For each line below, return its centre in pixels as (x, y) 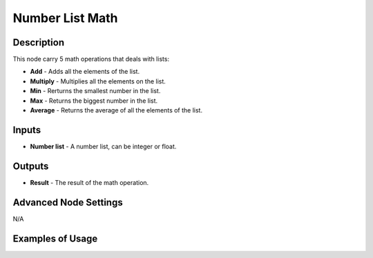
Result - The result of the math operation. (89, 182)
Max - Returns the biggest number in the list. (94, 101)
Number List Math (65, 18)
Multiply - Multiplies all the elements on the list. (98, 81)
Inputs (27, 130)
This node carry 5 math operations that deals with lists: (91, 59)
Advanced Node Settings (68, 202)
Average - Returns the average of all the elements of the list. (116, 110)
